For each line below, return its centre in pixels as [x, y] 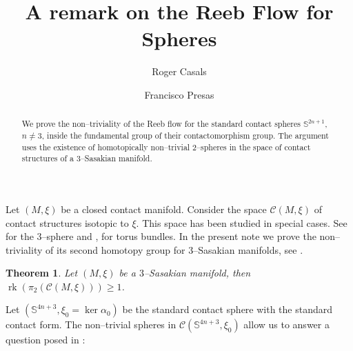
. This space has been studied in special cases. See [242, 222]
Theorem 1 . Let [42, 273]
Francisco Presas [179, 94]
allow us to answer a [286, 324]
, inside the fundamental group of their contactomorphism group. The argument [185, 135]
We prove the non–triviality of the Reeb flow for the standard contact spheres [161, 124]
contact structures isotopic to [67, 222]
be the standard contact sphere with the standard [228, 309]
